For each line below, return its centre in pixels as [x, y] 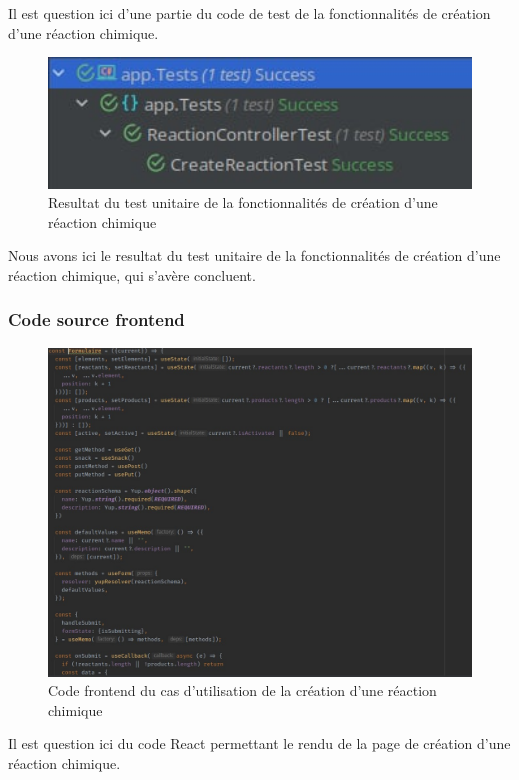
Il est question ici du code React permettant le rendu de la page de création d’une [259, 743]
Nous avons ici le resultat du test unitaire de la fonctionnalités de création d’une [254, 255]
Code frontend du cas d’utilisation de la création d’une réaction [242, 690]
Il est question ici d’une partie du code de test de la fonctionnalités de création [249, 13]
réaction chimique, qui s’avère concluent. [132, 274]
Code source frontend [96, 319]
